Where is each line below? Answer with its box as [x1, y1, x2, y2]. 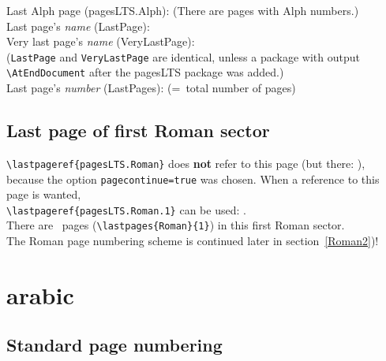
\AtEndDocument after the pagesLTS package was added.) [6, 64, 284, 80]
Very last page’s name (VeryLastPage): [6, 33, 195, 50]
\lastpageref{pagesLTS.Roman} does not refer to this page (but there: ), [6, 154, 365, 171]
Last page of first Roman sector [6, 118, 270, 143]
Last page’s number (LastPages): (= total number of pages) [6, 80, 296, 96]
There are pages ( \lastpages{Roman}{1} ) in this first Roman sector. [6, 217, 345, 233]
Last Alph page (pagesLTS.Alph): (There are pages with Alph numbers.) [6, 2, 359, 18]
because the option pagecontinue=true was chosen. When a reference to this [6, 170, 380, 187]
